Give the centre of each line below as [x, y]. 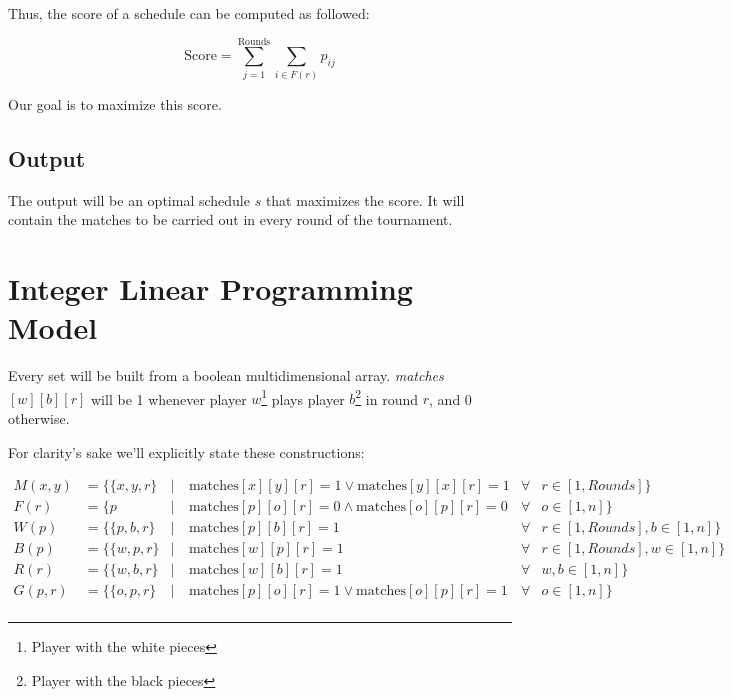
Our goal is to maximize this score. [115, 103]
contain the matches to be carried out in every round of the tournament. [230, 219]
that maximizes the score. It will [365, 199]
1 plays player [303, 397]
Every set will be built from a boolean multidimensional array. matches [226, 375]
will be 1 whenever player [169, 398]
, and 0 [450, 398]
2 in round [387, 397]
